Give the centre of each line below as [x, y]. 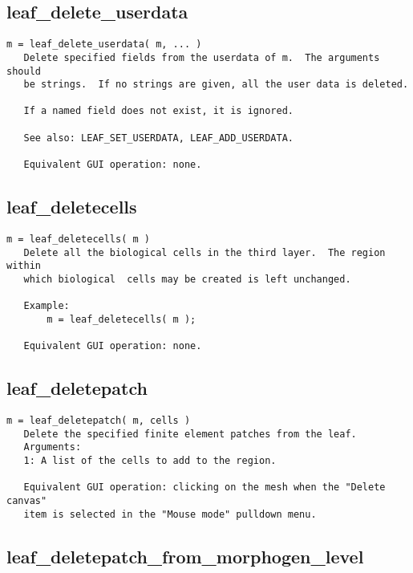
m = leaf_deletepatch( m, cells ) [99, 421]
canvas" [27, 501]
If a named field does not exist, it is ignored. [158, 111]
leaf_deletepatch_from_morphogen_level [185, 556]
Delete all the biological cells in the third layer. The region [204, 252]
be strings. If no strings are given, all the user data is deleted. [216, 85]
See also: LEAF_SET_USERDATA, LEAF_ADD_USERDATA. [158, 138]
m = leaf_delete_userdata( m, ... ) [104, 45]
